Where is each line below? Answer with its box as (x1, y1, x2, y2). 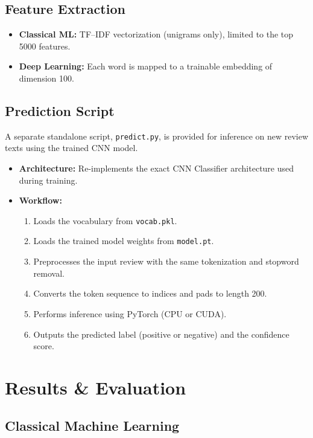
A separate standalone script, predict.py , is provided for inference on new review (5, 129, 309, 142)
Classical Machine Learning (5, 416, 180, 435)
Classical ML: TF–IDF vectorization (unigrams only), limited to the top (19, 28, 294, 40)
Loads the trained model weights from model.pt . (33, 234, 214, 247)
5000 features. (19, 39, 71, 52)
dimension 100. (19, 71, 74, 84)
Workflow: (19, 194, 62, 207)
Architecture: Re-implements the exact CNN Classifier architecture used (19, 162, 294, 175)
